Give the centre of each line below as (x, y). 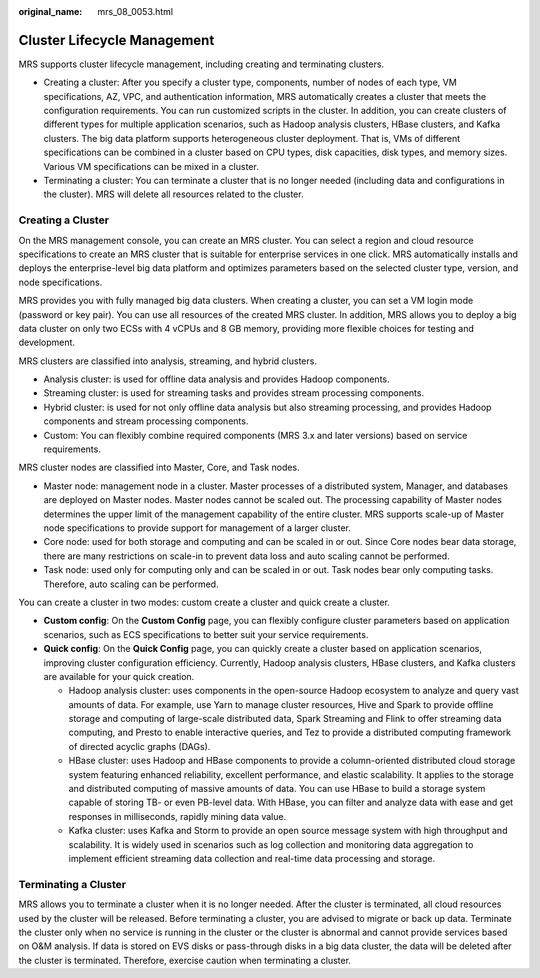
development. (46, 342)
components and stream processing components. (146, 421)
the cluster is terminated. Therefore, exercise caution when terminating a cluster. (185, 960)
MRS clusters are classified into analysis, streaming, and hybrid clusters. (167, 361)
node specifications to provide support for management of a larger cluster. (197, 527)
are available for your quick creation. (119, 676)
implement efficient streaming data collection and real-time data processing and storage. (251, 858)
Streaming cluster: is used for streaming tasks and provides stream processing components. (234, 393)
